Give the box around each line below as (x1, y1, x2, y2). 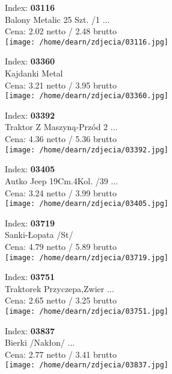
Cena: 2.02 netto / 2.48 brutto (5, 25, 117, 37)
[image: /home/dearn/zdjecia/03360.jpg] (5, 92, 169, 101)
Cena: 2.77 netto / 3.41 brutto (5, 348, 117, 360)
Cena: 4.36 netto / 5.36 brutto (5, 132, 117, 145)
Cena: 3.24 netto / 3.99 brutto (5, 186, 117, 199)
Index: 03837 (5, 324, 55, 337)
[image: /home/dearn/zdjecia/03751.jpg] (5, 307, 169, 316)
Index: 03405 (5, 163, 55, 175)
